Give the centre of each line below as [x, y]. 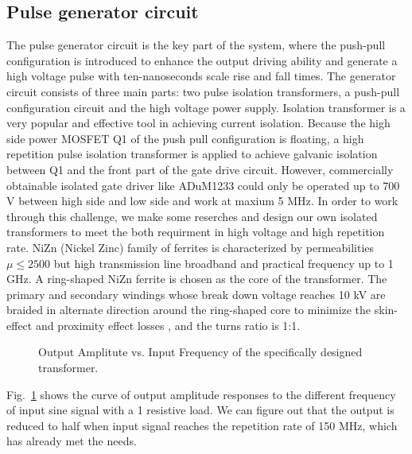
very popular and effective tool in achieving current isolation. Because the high [198, 123]
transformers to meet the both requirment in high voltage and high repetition [196, 232]
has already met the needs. [72, 441]
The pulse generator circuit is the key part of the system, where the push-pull [196, 45]
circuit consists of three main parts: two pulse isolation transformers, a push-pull [203, 91]
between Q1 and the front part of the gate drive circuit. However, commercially [200, 169]
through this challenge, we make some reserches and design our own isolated [192, 216]
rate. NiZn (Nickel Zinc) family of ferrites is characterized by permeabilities [190, 247]
